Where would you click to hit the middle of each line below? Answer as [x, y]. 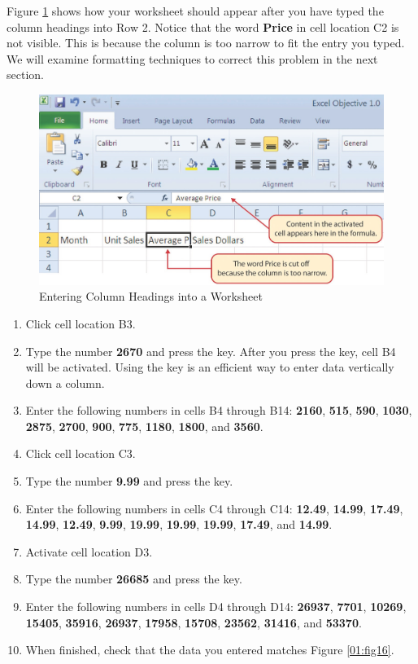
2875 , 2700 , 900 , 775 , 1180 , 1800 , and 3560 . [144, 426]
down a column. [65, 383]
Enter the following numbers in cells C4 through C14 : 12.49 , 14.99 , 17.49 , [214, 508]
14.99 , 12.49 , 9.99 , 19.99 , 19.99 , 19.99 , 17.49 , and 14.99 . [179, 524]
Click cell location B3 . [81, 323]
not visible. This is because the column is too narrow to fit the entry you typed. [206, 43]
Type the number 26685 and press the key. [134, 579]
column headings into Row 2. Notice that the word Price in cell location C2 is [203, 26]
